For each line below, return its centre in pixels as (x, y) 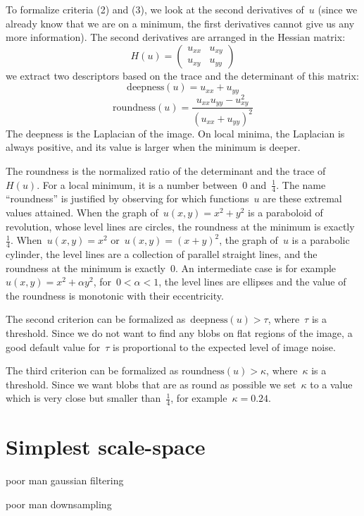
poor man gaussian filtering (65, 480)
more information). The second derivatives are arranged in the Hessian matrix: (176, 37)
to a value (331, 384)
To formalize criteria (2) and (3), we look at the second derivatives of (155, 9)
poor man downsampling (59, 504)
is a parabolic (321, 240)
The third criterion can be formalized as (92, 370)
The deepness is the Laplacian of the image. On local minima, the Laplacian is (175, 133)
